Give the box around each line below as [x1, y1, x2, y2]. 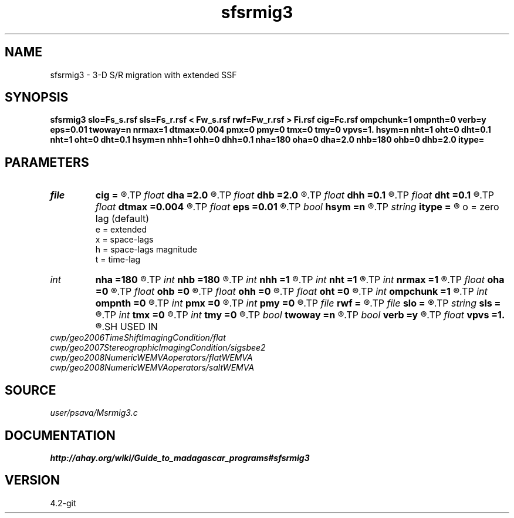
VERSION [5, 473, 60, 488]
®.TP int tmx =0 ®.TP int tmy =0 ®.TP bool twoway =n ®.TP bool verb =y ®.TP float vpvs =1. [95, 309, 505, 321]
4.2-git [50, 497, 76, 508]
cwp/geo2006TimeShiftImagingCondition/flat [50, 332, 226, 343]
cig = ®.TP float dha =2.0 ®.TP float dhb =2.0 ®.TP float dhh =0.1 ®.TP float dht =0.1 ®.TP [95, 189, 494, 201]
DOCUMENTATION [5, 428, 116, 443]
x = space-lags [95, 234, 154, 245]
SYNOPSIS [5, 90, 69, 105]
